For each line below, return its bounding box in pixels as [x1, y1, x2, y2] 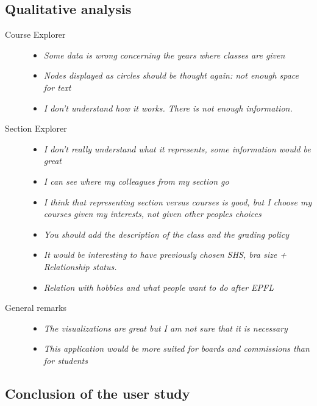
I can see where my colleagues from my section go [43, 174, 229, 187]
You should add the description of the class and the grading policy [43, 227, 290, 240]
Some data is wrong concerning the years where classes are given [43, 48, 285, 61]
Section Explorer [5, 122, 67, 135]
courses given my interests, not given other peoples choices [43, 207, 262, 220]
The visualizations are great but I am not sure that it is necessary [43, 321, 288, 334]
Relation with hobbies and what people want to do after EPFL [43, 280, 274, 293]
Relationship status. [43, 260, 117, 272]
